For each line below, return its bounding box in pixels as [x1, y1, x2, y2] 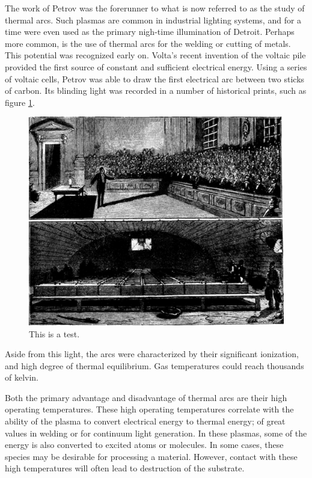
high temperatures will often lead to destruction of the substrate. [5, 462, 245, 474]
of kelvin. [5, 371, 39, 384]
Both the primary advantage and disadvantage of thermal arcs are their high [5, 391, 287, 403]
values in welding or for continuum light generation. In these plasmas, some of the [5, 426, 307, 439]
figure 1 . [5, 96, 35, 108]
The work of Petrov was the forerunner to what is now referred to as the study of [5, 2, 305, 14]
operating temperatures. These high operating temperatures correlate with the [5, 403, 294, 415]
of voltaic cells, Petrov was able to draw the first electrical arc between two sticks [5, 72, 305, 85]
